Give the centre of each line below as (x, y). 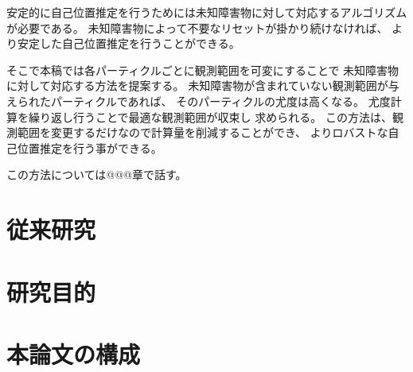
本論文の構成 (74, 353)
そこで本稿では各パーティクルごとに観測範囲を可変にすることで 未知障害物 (203, 70)
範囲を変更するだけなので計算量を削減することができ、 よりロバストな (203, 132)
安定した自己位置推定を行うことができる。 (129, 43)
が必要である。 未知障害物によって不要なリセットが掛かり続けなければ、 (197, 27)
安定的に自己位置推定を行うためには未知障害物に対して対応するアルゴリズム (207, 12)
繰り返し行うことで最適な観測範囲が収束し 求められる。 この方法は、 (210, 116)
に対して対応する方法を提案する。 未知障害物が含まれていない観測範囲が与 (203, 85)
